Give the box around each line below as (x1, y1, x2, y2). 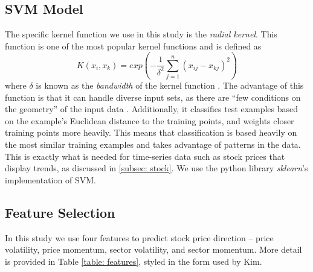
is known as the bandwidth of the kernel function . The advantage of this (36, 79, 304, 92)
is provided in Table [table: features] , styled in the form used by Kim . (5, 255, 262, 267)
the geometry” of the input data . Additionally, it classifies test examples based (5, 103, 298, 115)
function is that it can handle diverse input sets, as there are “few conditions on (5, 90, 301, 103)
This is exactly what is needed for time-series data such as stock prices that (5, 150, 285, 162)
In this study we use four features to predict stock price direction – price (5, 231, 274, 244)
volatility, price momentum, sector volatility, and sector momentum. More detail (5, 243, 302, 256)
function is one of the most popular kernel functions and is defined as (5, 39, 262, 52)
